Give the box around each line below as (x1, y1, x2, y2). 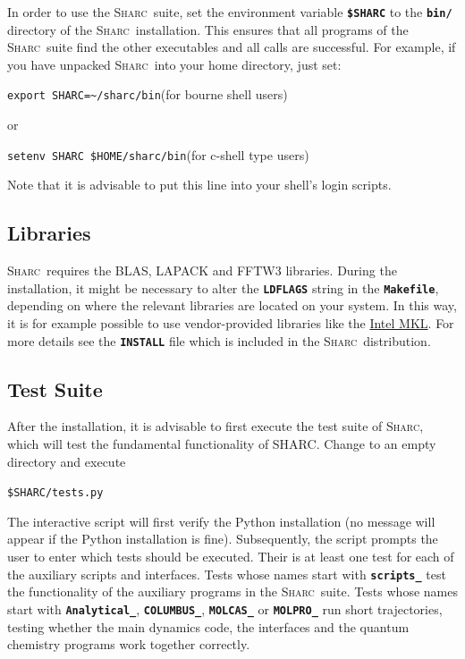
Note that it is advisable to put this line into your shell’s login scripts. (7, 175, 392, 194)
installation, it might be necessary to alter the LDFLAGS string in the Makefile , (7, 278, 439, 297)
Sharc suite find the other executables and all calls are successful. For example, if (7, 38, 456, 56)
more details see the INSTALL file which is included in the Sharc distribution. (7, 331, 431, 350)
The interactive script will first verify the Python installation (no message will (7, 511, 435, 530)
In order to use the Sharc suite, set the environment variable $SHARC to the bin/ (7, 3, 452, 21)
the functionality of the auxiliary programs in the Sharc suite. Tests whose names (7, 582, 458, 601)
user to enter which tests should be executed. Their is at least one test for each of (7, 547, 454, 566)
